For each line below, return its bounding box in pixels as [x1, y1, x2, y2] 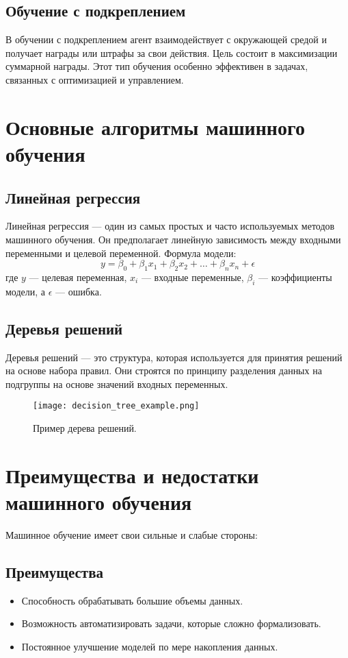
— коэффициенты [258, 269, 332, 284]
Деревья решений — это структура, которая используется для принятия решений [5, 350, 343, 364]
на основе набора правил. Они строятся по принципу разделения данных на [5, 363, 322, 378]
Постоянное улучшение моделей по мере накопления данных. [21, 639, 278, 653]
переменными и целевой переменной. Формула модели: [5, 245, 237, 260]
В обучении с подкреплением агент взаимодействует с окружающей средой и [5, 32, 327, 47]
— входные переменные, [141, 269, 244, 284]
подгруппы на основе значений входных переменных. [5, 376, 228, 391]
